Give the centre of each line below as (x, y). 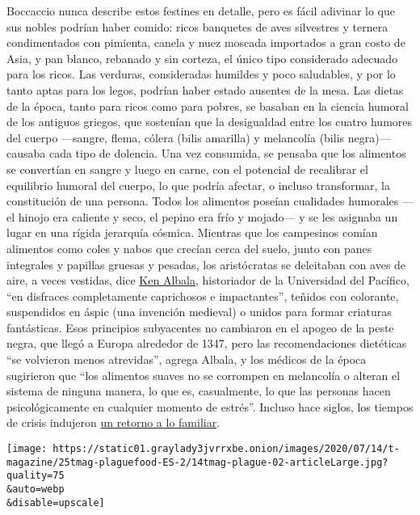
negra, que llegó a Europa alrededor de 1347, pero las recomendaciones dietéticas (207, 343)
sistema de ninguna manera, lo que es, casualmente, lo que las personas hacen (199, 391)
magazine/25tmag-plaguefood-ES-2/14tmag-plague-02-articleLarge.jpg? (197, 462)
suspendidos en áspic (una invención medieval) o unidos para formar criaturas (199, 312)
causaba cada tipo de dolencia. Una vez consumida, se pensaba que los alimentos (206, 153)
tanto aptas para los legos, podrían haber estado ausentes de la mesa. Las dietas (205, 89)
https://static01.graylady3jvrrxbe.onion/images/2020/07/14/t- (226, 449)
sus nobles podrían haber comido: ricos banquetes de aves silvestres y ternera (197, 26)
